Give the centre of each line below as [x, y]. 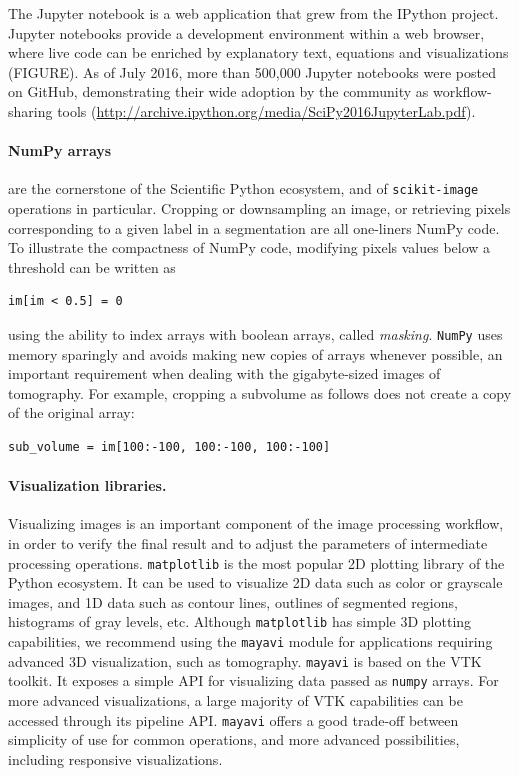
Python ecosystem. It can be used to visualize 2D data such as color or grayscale [255, 582]
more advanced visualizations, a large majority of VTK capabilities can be [235, 700]
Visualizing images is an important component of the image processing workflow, [256, 523]
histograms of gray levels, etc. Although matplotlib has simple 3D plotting [240, 621]
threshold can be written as [92, 266]
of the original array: [71, 412]
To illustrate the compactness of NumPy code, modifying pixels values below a [249, 247]
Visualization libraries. [87, 485]
